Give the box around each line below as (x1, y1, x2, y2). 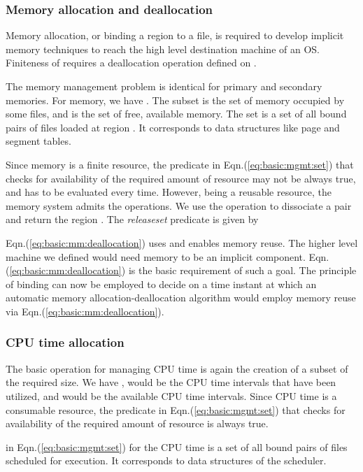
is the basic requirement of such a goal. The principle (128, 263, 357, 278)
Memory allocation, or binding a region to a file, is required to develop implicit (6, 28, 344, 43)
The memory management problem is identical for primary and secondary (6, 79, 322, 93)
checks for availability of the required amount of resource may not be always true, (6, 171, 356, 185)
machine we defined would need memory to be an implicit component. (6, 249, 306, 264)
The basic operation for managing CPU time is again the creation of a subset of (6, 361, 348, 376)
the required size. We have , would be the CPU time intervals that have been (6, 375, 336, 389)
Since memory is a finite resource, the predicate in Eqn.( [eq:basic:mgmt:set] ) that (6, 157, 354, 171)
